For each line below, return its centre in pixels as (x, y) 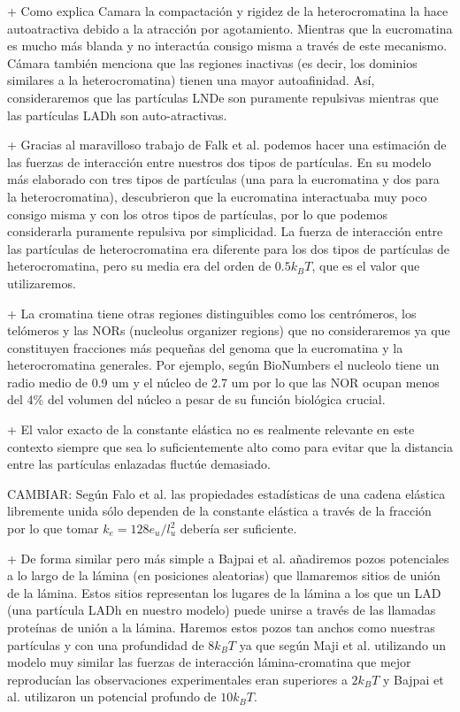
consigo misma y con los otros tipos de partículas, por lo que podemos (197, 214)
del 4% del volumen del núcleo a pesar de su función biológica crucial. (196, 399)
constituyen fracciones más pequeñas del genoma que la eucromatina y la (205, 347)
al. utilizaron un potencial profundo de (112, 697)
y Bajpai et (413, 679)
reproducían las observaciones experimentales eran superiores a (177, 679)
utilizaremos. (42, 283)
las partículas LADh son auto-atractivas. (117, 115)
